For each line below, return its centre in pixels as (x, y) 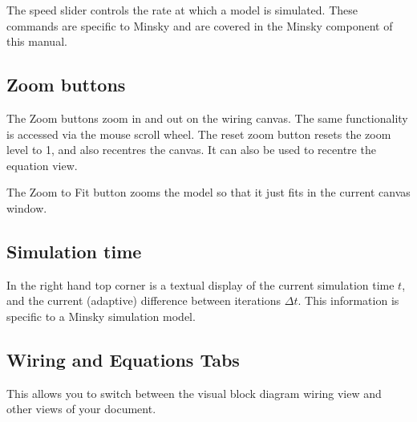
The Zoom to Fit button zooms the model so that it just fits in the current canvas (208, 192)
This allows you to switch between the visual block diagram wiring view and (194, 393)
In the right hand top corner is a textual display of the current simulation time (200, 284)
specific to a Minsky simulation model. (101, 316)
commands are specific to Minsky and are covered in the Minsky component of (200, 25)
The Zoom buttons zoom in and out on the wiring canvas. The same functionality (207, 118)
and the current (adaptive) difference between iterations (144, 300)
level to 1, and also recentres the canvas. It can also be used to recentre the (191, 150)
